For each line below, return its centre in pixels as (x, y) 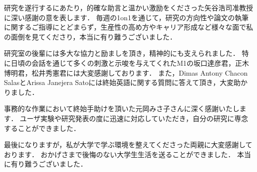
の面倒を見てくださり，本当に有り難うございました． (90, 36)
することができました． (42, 128)
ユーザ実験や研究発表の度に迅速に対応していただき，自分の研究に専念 (134, 118)
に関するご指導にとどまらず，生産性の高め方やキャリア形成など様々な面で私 (129, 27)
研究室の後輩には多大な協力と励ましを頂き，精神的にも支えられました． (122, 53)
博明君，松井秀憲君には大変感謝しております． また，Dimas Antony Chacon (126, 72)
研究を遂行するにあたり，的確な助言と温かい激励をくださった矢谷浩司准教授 (129, 7)
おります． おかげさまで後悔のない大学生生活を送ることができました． (120, 154)
